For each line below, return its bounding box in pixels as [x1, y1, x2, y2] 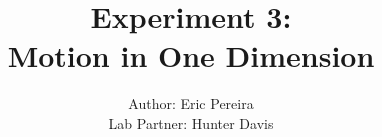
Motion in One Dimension [7, 35, 375, 76]
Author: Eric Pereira [128, 93, 254, 114]
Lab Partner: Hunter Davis [108, 112, 274, 133]
